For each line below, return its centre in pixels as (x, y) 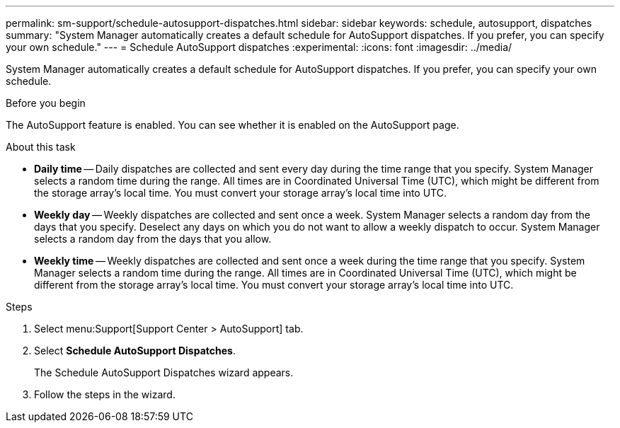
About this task (41, 147)
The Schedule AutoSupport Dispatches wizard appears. (164, 372)
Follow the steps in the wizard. (105, 394)
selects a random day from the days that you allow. (153, 239)
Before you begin (46, 103)
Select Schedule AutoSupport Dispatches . (135, 351)
